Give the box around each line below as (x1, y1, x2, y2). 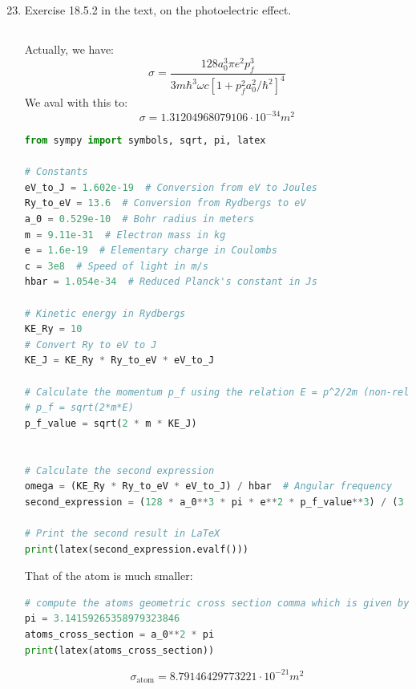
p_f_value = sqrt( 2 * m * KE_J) (24, 417, 197, 429)
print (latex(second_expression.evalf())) (24, 543, 248, 555)
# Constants (24, 166, 88, 178)
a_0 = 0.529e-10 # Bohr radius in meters (24, 213, 255, 225)
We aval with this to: (24, 94, 128, 111)
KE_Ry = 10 (24, 323, 83, 335)
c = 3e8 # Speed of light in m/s (24, 260, 208, 272)
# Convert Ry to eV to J (24, 338, 157, 351)
